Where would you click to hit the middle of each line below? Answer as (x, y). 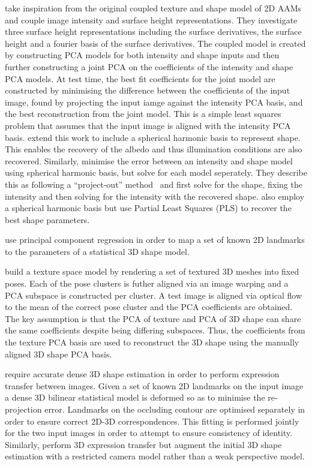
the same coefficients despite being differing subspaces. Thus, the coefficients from (155, 330)
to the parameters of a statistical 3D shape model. (97, 251)
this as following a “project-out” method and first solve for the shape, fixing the (154, 184)
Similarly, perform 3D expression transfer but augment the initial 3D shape (143, 444)
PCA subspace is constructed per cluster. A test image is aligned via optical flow (154, 295)
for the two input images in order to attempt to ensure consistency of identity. (149, 433)
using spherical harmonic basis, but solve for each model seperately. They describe (156, 172)
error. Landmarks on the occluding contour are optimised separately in (175, 409)
